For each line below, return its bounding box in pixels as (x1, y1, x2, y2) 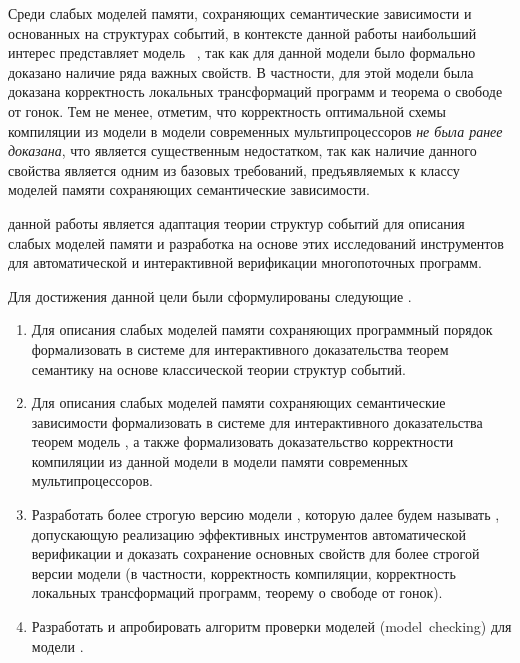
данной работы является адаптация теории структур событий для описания (8, 212, 465, 233)
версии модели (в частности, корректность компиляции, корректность (31, 562, 456, 583)
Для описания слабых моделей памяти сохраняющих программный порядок (31, 319, 493, 340)
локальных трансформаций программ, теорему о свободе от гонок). (31, 582, 443, 603)
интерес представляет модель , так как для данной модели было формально (8, 42, 476, 63)
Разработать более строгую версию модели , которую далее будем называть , (31, 504, 500, 525)
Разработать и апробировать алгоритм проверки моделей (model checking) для (31, 616, 512, 637)
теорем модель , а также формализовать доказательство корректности (31, 431, 454, 452)
